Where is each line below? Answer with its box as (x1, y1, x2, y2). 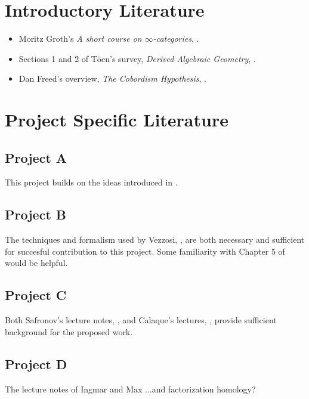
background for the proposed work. (5, 325, 133, 338)
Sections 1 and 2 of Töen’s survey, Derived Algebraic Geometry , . (18, 52, 256, 64)
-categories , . (153, 32, 199, 45)
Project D (5, 354, 67, 373)
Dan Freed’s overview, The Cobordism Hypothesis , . (18, 72, 206, 85)
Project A (5, 148, 67, 166)
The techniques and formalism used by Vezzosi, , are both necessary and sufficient (5, 233, 305, 246)
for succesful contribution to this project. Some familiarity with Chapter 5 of (5, 245, 285, 257)
